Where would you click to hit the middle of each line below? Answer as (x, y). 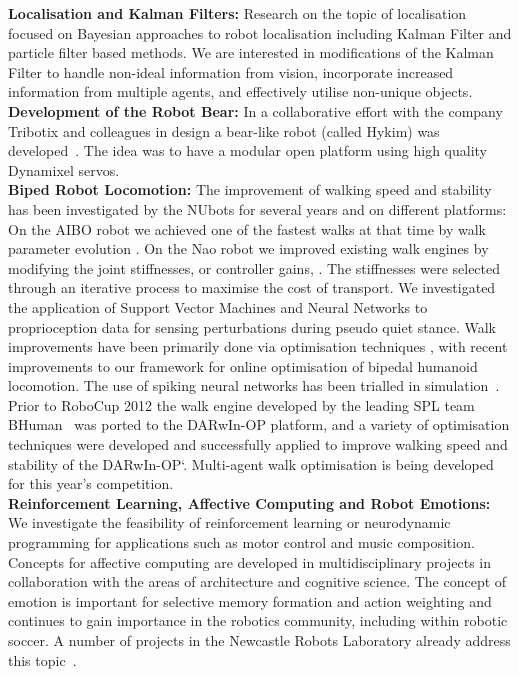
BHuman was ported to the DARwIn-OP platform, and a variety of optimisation (259, 424)
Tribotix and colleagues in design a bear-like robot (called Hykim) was (224, 130)
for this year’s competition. (91, 483)
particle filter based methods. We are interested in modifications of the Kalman (251, 52)
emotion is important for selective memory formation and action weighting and (250, 600)
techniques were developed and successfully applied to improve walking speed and (258, 444)
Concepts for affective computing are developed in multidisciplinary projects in (250, 561)
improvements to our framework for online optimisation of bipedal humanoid (243, 365)
